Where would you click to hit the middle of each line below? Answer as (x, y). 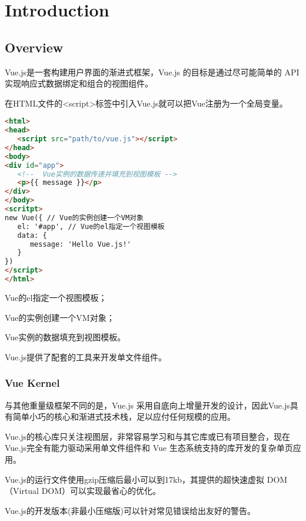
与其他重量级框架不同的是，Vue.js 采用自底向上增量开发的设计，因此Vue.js (147, 405)
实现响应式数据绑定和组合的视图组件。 (79, 83)
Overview (34, 47)
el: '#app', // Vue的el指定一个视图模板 (91, 226)
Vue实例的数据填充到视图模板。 (65, 337)
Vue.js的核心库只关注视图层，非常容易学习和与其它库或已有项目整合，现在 (148, 436)
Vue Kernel (32, 383)
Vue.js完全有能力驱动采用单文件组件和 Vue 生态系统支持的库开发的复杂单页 (149, 448)
